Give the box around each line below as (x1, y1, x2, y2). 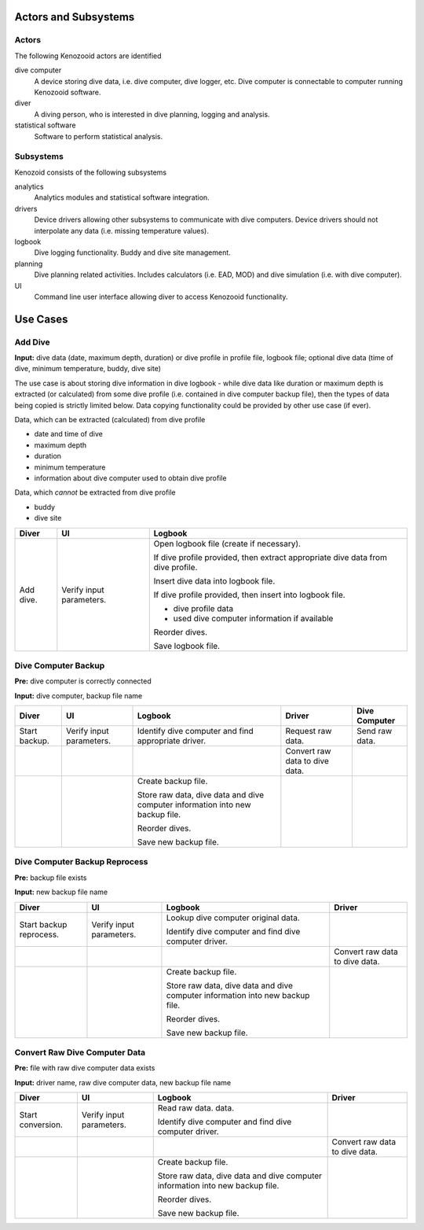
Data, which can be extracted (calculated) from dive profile (14, 415, 206, 425)
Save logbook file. (153, 640, 220, 651)
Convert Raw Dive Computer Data (14, 1047, 146, 1058)
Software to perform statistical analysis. (34, 131, 163, 141)
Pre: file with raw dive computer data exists (14, 1063, 155, 1073)
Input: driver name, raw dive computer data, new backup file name (14, 1077, 232, 1087)
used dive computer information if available (173, 613, 334, 624)
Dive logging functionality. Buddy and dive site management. (34, 248, 231, 257)
